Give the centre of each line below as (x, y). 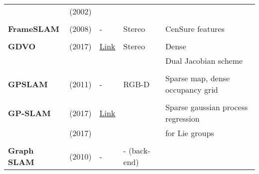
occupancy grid (192, 89)
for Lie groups (190, 133)
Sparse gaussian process (206, 107)
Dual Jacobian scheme (204, 61)
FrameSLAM (34, 29)
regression (182, 118)
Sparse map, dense (197, 78)
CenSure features (195, 29)
